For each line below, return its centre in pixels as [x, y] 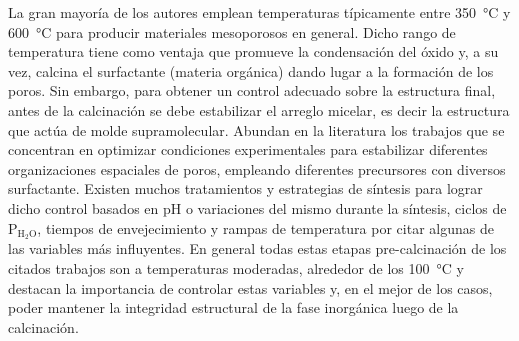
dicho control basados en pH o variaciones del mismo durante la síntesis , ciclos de [257, 207]
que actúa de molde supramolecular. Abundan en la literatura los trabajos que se [256, 129]
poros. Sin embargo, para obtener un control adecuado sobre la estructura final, [252, 90]
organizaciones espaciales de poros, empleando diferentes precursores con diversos [257, 168]
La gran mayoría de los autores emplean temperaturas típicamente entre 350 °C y [259, 12]
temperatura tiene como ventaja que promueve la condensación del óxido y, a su [253, 51]
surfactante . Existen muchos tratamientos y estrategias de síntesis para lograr [245, 188]
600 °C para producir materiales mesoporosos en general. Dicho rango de [232, 31]
